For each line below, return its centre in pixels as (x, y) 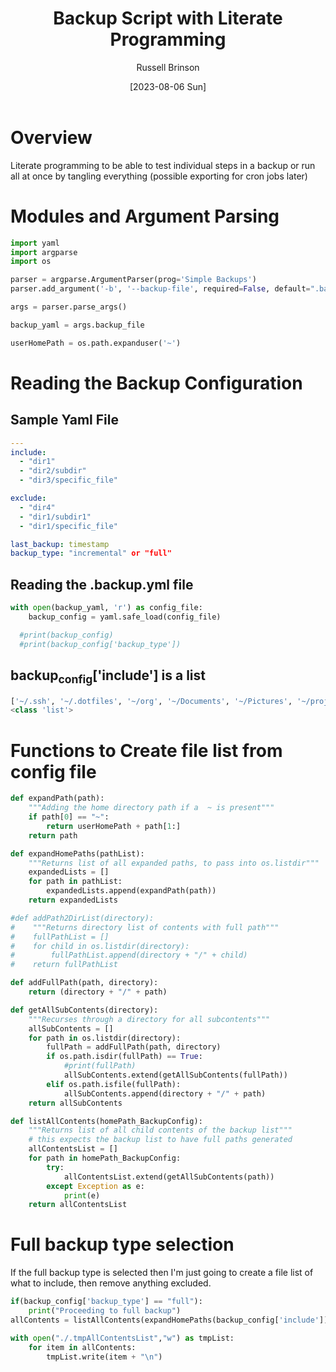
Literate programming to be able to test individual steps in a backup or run (163, 165)
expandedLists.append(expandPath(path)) (131, 891)
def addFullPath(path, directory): (84, 983)
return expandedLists (73, 900)
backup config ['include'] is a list (108, 677)
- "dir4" (37, 507)
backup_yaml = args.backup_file (77, 325)
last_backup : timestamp (60, 544)
